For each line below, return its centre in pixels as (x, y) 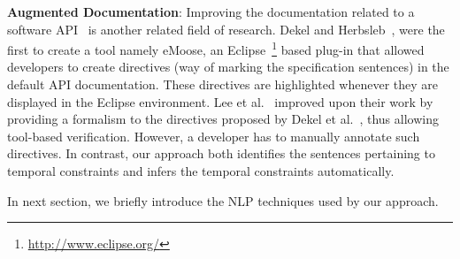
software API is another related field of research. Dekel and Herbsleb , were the (226, 29)
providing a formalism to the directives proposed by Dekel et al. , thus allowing (223, 119)
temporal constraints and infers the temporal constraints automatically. (201, 171)
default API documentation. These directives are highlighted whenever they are (223, 84)
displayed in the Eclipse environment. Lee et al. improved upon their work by (220, 101)
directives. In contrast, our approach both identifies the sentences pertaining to (221, 153)
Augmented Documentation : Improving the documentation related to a (211, 11)
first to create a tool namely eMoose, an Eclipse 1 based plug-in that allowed (216, 48)
